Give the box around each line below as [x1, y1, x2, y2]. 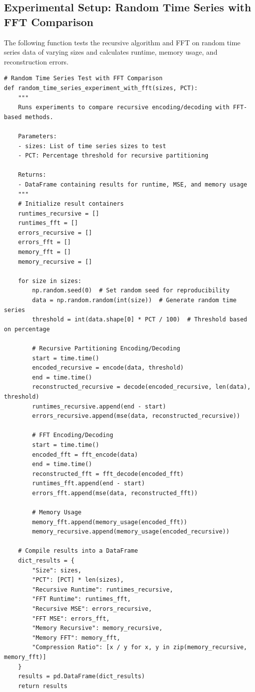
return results [18, 682, 67, 690]
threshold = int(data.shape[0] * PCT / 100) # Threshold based [32, 316, 247, 323]
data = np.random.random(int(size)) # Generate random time [32, 297, 237, 304]
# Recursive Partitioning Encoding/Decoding [32, 345, 180, 352]
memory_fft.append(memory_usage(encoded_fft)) [32, 518, 188, 526]
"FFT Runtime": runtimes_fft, [32, 596, 131, 603]
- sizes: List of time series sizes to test [18, 142, 166, 150]
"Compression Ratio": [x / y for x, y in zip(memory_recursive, [32, 644, 247, 651]
